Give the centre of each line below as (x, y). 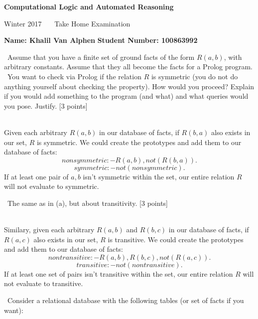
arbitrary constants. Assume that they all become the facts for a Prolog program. (129, 67)
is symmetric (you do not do (194, 76)
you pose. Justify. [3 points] (46, 105)
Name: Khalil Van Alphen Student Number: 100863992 (101, 40)
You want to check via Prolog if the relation (74, 76)
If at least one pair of (36, 176)
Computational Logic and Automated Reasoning (89, 6)
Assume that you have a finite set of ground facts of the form (101, 57)
